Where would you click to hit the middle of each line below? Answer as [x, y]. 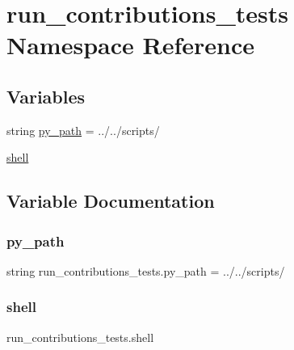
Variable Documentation [111, 201]
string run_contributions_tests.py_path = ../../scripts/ [146, 270]
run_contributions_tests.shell [80, 337]
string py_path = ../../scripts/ [83, 130]
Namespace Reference [130, 45]
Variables [46, 96]
